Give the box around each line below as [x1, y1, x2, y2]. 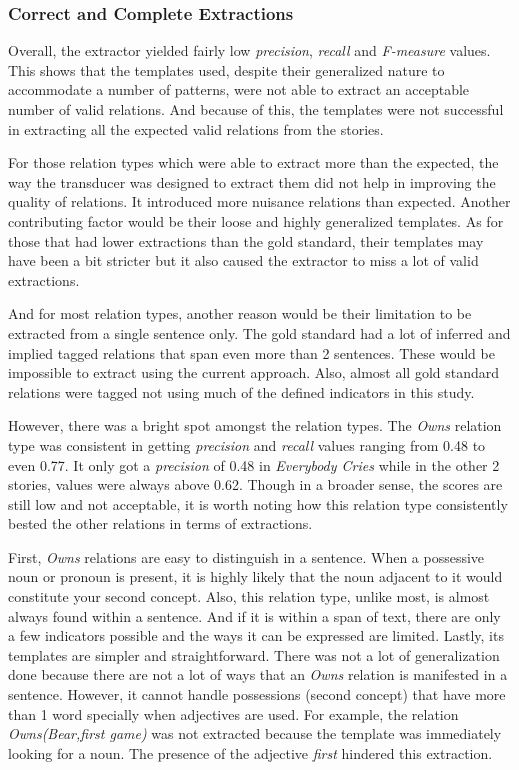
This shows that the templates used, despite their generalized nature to [8, 59, 445, 80]
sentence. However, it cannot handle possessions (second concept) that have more [8, 684, 506, 705]
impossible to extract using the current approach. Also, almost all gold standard [8, 362, 500, 383]
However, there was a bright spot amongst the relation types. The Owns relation [8, 415, 502, 436]
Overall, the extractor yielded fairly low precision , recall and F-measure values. [8, 40, 491, 61]
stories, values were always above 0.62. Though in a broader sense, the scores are [8, 474, 503, 495]
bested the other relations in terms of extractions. [8, 513, 313, 534]
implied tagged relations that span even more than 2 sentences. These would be [8, 342, 495, 363]
